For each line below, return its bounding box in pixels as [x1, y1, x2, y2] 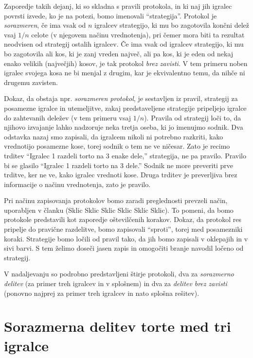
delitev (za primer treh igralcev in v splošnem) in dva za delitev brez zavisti [4, 278, 227, 289]
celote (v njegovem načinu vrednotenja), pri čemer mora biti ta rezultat [31, 29, 245, 39]
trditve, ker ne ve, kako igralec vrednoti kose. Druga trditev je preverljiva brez [4, 170, 237, 180]
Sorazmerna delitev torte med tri [4, 316, 231, 336]
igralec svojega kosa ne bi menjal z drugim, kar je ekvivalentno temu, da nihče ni [4, 68, 245, 78]
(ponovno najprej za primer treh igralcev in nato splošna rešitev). [4, 288, 199, 298]
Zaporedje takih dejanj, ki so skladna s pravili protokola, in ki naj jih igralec [4, 1, 232, 11]
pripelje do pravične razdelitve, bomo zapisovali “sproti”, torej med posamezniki [4, 224, 243, 234]
